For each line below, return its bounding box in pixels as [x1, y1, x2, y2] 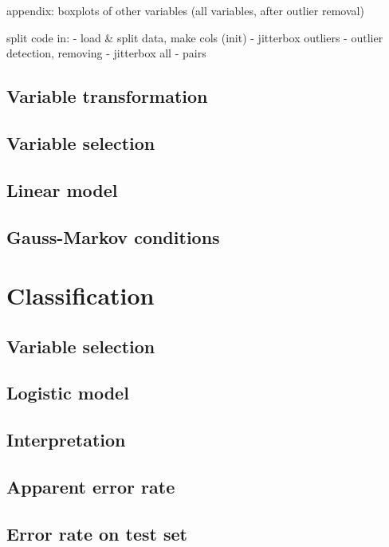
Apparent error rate [6, 474, 175, 499]
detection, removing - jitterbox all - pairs [6, 45, 206, 61]
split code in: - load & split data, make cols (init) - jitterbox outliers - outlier [6, 29, 383, 45]
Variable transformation [6, 84, 208, 108]
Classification [6, 279, 155, 312]
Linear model [6, 177, 118, 202]
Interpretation [6, 427, 126, 452]
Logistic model [6, 380, 129, 405]
